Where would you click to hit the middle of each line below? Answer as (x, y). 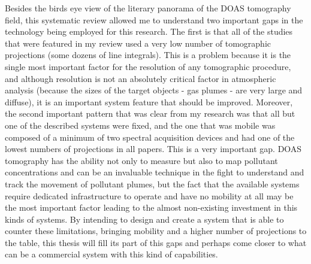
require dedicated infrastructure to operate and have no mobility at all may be (149, 195)
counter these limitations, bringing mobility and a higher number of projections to (156, 231)
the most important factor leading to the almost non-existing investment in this (151, 207)
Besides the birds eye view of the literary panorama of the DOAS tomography (148, 8)
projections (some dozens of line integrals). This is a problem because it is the (148, 55)
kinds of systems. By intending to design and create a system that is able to (144, 219)
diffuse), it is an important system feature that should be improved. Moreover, (149, 101)
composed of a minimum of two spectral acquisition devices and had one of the (150, 137)
